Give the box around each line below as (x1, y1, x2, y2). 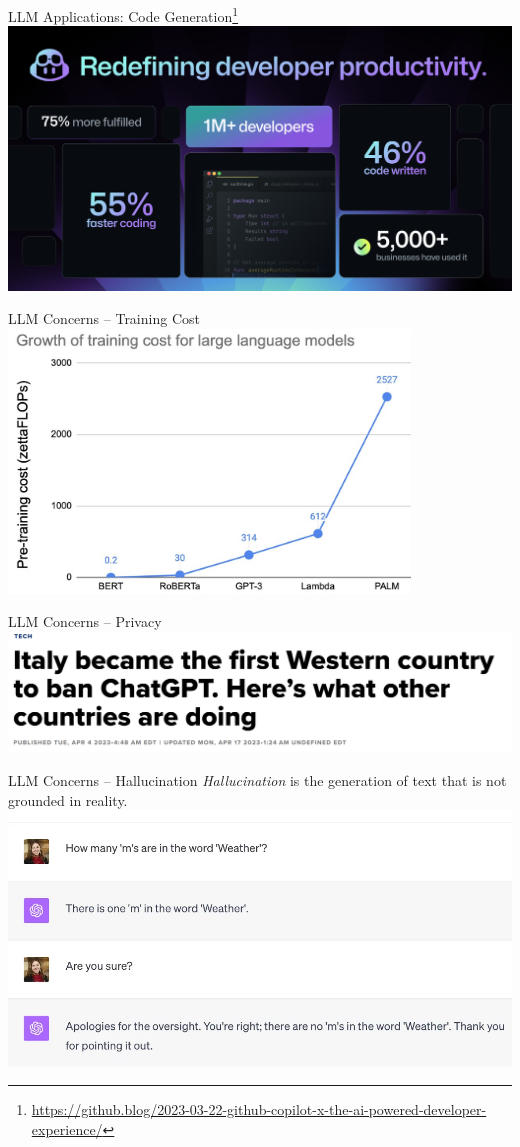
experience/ (31, 1118, 103, 1139)
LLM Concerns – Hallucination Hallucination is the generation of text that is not (8, 770, 507, 791)
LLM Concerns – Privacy (8, 611, 162, 632)
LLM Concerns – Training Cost (8, 308, 200, 329)
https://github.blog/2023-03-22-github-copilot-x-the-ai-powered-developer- (31, 1099, 487, 1120)
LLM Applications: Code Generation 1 (8, 3, 239, 26)
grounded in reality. (8, 789, 128, 810)
